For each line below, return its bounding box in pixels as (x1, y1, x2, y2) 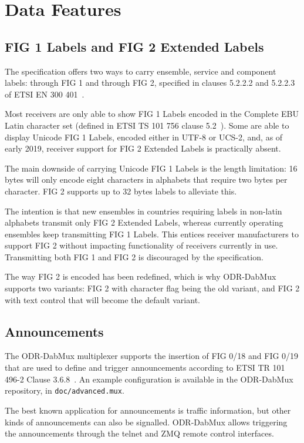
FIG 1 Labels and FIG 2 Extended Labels (5, 37, 264, 55)
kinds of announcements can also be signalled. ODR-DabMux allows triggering (5, 415, 288, 428)
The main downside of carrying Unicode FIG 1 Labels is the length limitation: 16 (5, 162, 298, 174)
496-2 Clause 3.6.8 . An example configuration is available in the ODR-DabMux (5, 372, 293, 385)
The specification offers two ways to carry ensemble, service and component (5, 65, 276, 77)
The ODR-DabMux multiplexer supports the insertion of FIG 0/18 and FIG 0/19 (5, 350, 299, 362)
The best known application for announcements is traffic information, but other (5, 404, 291, 416)
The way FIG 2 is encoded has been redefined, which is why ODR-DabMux (5, 270, 276, 283)
